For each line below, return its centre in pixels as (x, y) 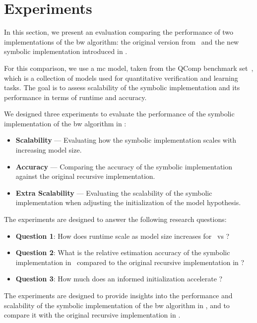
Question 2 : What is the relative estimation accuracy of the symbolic (123, 252)
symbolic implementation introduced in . (66, 51)
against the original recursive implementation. (85, 176)
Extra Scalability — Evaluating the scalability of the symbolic (114, 192)
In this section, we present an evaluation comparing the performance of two (119, 32)
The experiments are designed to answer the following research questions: (115, 219)
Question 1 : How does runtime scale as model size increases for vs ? (123, 236)
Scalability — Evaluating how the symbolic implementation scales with (126, 140)
